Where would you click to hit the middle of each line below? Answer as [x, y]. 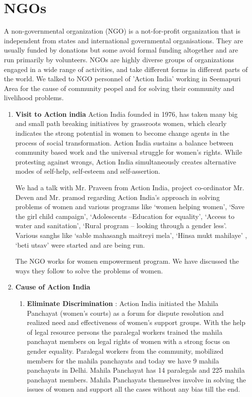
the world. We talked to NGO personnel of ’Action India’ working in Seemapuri [122, 79]
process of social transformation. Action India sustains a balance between [124, 142]
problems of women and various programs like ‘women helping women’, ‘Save [130, 207]
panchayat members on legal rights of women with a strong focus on [128, 341]
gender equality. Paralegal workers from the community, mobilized [125, 351]
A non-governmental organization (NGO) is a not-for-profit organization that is [122, 31]
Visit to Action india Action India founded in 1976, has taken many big [126, 114]
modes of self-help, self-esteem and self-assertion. [88, 171]
